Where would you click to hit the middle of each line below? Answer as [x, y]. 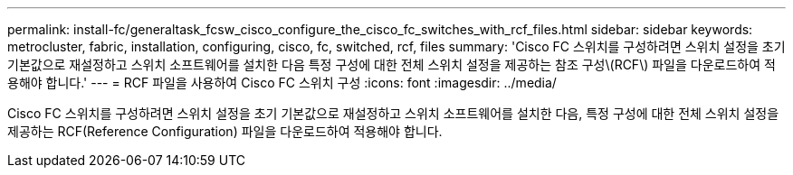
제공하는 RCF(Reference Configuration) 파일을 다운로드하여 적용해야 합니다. [225, 131]
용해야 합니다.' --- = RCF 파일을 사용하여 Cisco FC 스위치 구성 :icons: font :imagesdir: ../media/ [282, 83]
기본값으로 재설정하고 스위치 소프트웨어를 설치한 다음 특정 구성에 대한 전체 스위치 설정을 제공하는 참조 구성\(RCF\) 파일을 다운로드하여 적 [392, 64]
